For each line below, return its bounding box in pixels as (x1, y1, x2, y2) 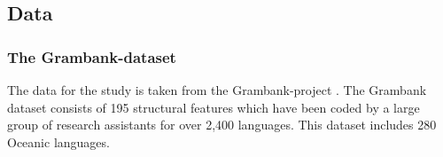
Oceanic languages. (7, 132, 110, 151)
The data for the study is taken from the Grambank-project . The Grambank (7, 81, 427, 98)
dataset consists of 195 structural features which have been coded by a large (7, 98, 420, 116)
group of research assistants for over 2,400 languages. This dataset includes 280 (7, 115, 437, 134)
